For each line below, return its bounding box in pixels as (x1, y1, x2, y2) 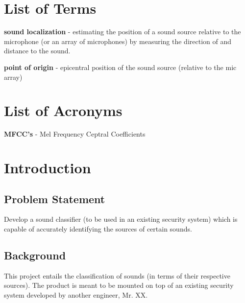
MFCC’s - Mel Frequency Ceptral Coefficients (4, 129, 146, 139)
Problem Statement (4, 191, 105, 206)
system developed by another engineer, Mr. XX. (4, 289, 148, 300)
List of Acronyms (4, 100, 122, 120)
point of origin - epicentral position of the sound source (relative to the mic (4, 62, 237, 72)
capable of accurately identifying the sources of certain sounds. (4, 223, 192, 233)
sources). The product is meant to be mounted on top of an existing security (4, 280, 234, 290)
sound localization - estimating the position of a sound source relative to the (4, 26, 241, 37)
